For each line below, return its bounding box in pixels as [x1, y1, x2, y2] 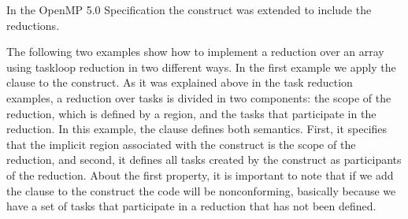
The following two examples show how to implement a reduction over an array [6, 43, 384, 60]
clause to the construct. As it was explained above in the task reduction [6, 74, 353, 91]
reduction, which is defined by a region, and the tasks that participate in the [6, 105, 376, 121]
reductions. [6, 17, 60, 33]
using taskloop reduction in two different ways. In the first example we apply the [6, 58, 396, 75]
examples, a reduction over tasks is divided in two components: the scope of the [6, 89, 391, 106]
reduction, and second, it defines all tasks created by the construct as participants [6, 151, 402, 168]
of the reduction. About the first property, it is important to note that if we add [6, 166, 394, 183]
